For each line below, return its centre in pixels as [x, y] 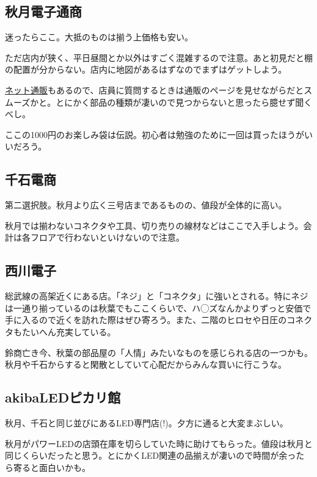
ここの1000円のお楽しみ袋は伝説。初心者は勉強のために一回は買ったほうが [155, 134]
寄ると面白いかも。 [52, 467]
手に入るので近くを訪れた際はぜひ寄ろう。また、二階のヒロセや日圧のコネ [155, 320]
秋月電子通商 [43, 11]
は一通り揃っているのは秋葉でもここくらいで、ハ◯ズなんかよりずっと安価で [158, 308]
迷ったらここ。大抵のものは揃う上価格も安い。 [99, 37]
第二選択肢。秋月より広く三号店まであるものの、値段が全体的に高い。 [146, 205]
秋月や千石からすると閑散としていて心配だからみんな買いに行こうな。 [146, 364]
